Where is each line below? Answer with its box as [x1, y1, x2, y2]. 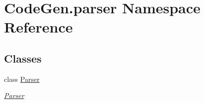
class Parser [4, 73, 40, 84]
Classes [4, 50, 42, 66]
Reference [4, 17, 73, 37]
